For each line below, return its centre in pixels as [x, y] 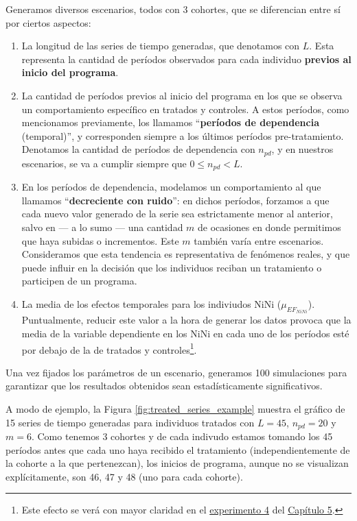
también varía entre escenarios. [259, 240]
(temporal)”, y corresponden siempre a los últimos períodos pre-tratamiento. [183, 135]
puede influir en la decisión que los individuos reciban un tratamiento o [172, 267]
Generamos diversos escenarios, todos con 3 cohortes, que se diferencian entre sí [173, 9]
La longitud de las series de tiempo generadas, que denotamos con [161, 46]
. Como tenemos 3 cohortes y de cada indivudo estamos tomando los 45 [182, 436]
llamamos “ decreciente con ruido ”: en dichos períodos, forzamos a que [175, 200]
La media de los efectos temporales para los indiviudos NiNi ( [151, 304]
